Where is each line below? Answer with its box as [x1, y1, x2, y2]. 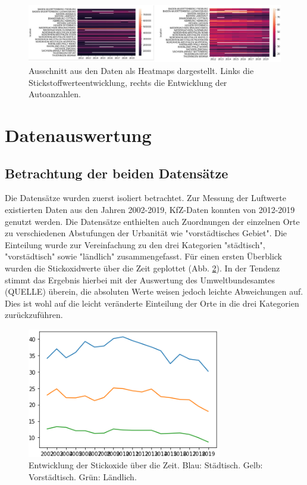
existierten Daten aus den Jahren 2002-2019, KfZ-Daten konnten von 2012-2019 [5, 203, 295, 216]
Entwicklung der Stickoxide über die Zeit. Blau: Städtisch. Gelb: [29, 459, 263, 471]
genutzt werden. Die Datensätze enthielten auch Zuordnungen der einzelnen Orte [5, 215, 300, 227]
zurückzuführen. [5, 308, 63, 321]
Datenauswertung [5, 123, 152, 147]
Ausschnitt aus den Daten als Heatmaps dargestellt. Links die [29, 64, 254, 77]
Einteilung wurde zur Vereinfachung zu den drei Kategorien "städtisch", [5, 238, 265, 251]
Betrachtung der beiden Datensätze [5, 163, 228, 182]
